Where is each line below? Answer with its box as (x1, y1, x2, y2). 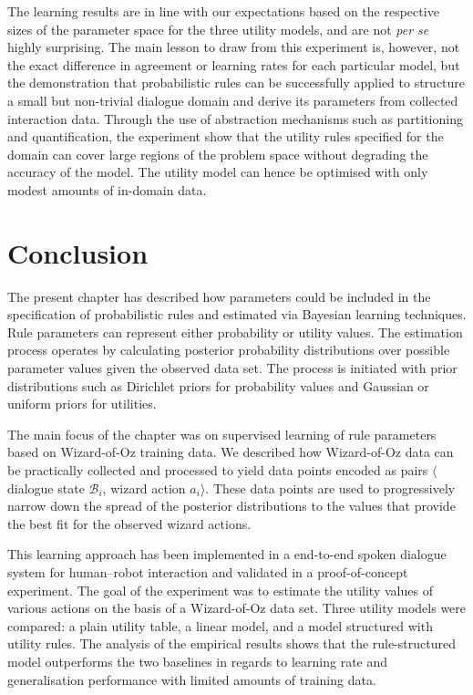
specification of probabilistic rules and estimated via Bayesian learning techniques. (7, 305, 467, 324)
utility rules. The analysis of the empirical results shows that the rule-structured (7, 634, 457, 653)
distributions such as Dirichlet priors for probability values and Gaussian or (7, 376, 429, 395)
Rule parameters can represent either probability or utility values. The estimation (7, 322, 463, 341)
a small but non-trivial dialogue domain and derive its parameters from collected (7, 90, 458, 109)
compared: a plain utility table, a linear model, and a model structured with (7, 616, 433, 635)
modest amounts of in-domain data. (7, 180, 207, 199)
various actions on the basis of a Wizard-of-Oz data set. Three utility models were (7, 598, 467, 617)
